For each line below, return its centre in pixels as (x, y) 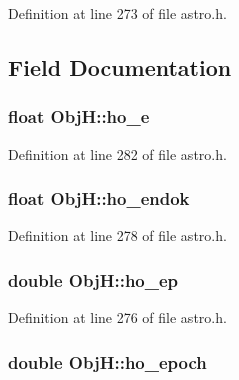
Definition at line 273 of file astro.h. (117, 13)
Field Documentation (120, 66)
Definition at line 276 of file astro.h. (117, 317)
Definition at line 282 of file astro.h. (117, 153)
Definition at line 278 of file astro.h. (117, 235)
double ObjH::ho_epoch (107, 361)
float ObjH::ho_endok (99, 198)
